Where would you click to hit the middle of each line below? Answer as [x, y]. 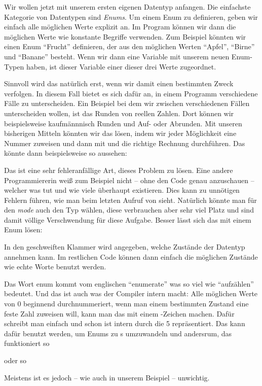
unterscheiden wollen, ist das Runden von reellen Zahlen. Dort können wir [119, 113]
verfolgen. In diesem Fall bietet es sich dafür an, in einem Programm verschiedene [131, 93]
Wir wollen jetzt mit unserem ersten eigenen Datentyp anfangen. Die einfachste [127, 7]
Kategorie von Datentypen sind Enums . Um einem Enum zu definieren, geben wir [131, 16]
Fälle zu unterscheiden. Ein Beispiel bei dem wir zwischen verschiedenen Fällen [127, 103]
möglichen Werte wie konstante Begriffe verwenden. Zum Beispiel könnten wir [125, 36]
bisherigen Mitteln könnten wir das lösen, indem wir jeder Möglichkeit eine [120, 133]
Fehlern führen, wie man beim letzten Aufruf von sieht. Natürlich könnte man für [130, 200]
